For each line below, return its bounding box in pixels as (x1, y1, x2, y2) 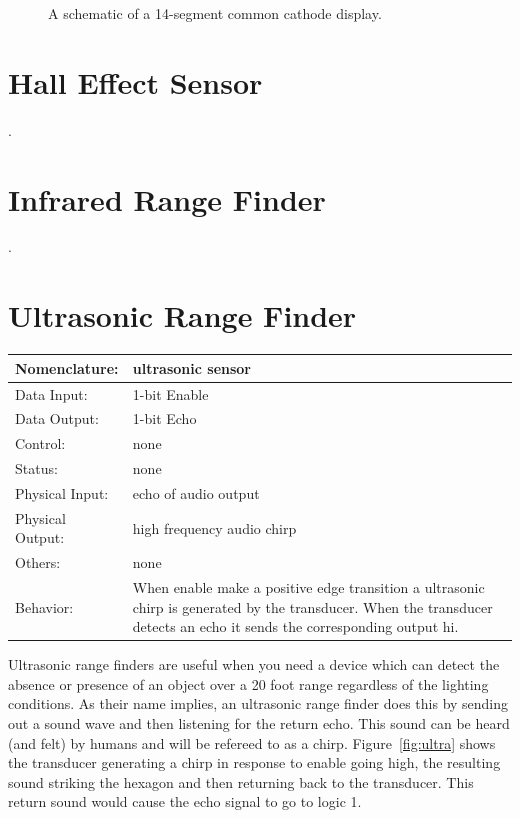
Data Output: (15, 408, 99, 429)
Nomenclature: (15, 357, 119, 378)
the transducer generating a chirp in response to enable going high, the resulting (8, 752, 501, 773)
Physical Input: (15, 482, 109, 503)
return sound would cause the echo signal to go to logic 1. (8, 791, 362, 812)
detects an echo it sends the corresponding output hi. (132, 616, 459, 637)
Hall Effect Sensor (8, 61, 263, 102)
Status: (15, 458, 58, 479)
